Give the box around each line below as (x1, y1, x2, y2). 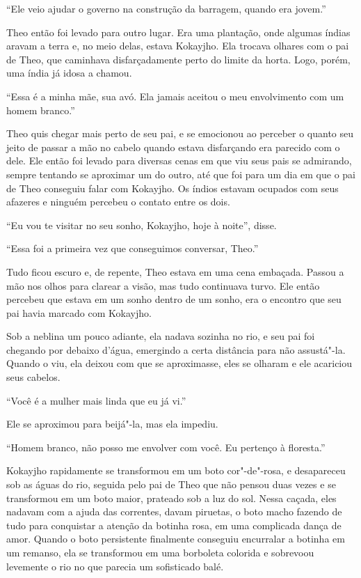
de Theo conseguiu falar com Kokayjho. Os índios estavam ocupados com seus (6, 180, 339, 195)
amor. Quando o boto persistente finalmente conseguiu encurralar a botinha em (6, 531, 345, 546)
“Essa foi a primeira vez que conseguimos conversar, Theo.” (6, 241, 259, 256)
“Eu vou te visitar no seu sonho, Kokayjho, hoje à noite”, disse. (6, 217, 277, 232)
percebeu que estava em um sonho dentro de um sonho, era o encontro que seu (6, 292, 342, 306)
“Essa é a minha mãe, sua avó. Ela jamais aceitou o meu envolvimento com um (6, 88, 344, 103)
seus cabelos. (6, 370, 61, 384)
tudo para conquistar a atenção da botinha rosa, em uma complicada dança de (6, 517, 342, 532)
